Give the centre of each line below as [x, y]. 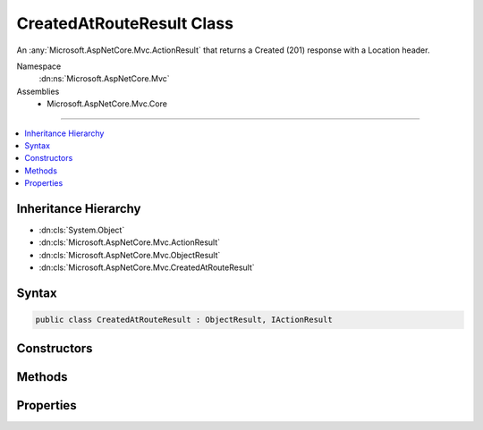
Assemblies [38, 91]
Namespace [39, 66]
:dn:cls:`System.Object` [82, 230]
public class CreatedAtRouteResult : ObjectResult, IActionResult [184, 320]
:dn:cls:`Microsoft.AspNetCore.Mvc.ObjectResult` [130, 255]
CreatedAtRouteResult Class [125, 23]
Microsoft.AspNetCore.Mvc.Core [107, 104]
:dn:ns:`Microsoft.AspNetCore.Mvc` [104, 79]
